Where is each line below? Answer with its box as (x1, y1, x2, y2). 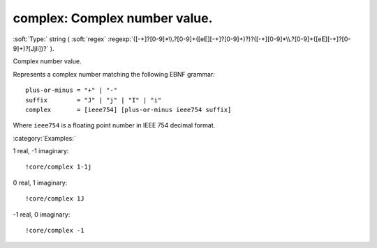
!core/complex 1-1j (25, 163, 92, 171)
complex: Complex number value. (13, 10, 213, 26)
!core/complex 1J (25, 195, 84, 203)
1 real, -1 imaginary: (13, 147, 69, 155)
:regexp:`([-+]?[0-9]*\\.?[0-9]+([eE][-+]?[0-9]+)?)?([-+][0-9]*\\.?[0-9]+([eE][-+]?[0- (107, 35, 351, 43)
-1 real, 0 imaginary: (13, 210, 71, 219)
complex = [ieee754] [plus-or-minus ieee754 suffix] (25, 105, 232, 114)
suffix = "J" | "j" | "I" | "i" (25, 96, 162, 104)
